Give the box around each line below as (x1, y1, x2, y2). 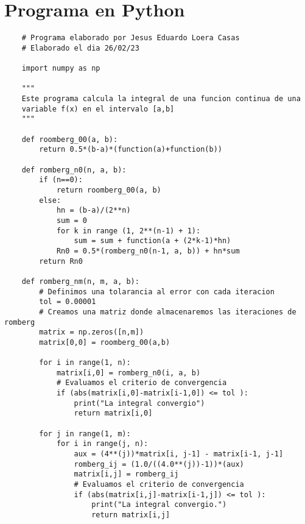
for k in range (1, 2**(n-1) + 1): (56, 226, 201, 235)
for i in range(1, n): (39, 358, 131, 367)
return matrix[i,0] (74, 409, 153, 418)
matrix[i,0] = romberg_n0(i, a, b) (56, 368, 201, 377)
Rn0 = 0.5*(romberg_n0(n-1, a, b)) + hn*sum (56, 246, 240, 255)
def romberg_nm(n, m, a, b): (21, 277, 139, 286)
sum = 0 (56, 216, 88, 225)
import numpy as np (21, 64, 100, 73)
